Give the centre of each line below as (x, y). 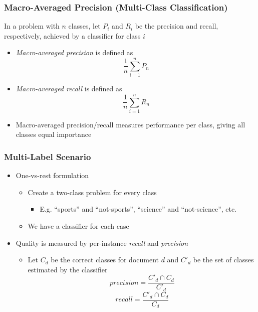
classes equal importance (54, 134)
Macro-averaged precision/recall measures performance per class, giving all (131, 124)
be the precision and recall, (177, 26)
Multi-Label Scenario (48, 156)
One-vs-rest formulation (52, 175)
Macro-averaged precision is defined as (74, 52)
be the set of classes (223, 260)
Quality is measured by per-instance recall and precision (102, 243)
